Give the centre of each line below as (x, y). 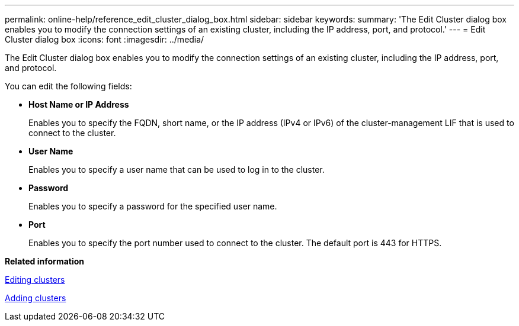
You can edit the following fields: (68, 86)
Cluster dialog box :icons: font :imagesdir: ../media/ (105, 39)
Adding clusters (36, 298)
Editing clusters (35, 280)
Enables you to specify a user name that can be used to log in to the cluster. (177, 170)
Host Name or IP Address (79, 104)
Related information (45, 261)
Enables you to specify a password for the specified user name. (153, 206)
